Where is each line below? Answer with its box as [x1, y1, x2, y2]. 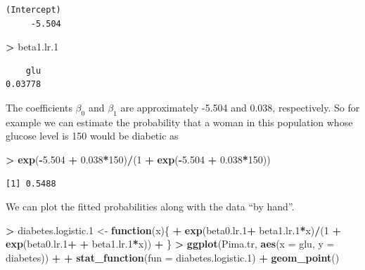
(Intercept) [6, 5, 61, 15]
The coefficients [6, 100, 72, 114]
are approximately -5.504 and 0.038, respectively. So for [120, 100, 360, 114]
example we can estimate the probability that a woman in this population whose [6, 114, 353, 129]
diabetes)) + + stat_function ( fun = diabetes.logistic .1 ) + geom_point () [6, 250, 340, 264]
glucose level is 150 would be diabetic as [6, 128, 179, 143]
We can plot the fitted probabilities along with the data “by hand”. [6, 199, 295, 214]
